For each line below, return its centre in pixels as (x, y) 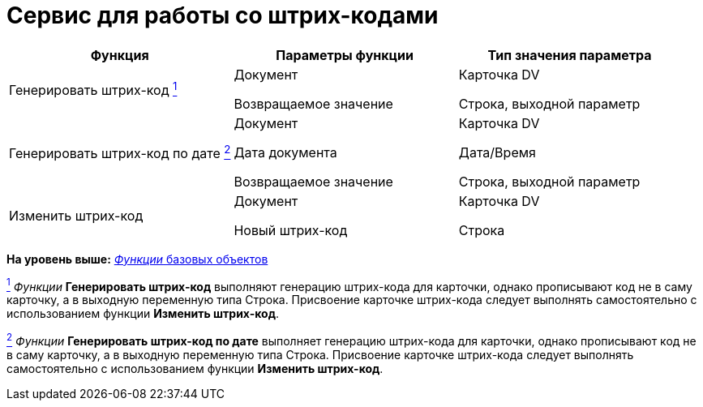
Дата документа (285, 152)
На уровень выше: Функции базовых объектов (137, 259)
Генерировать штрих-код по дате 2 (120, 152)
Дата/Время (497, 152)
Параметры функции (345, 55)
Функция (120, 55)
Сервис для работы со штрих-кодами (223, 15)
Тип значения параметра (570, 55)
